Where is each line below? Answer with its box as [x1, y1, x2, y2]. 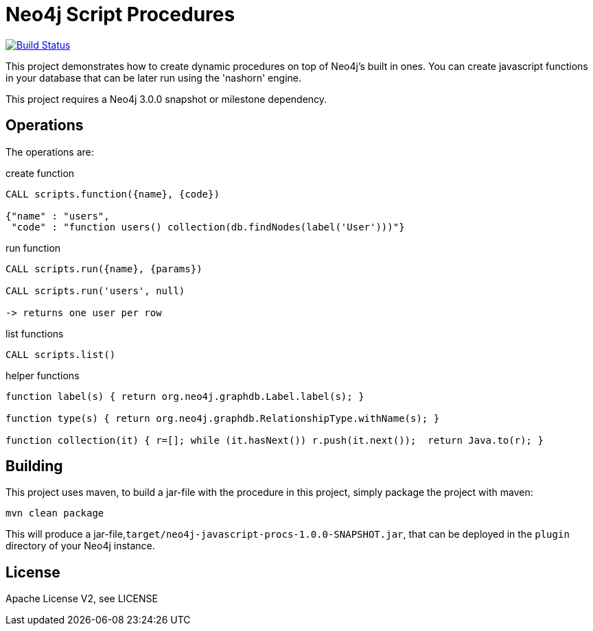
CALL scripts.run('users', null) [5, 285, 185, 296]
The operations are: [5, 145, 94, 158]
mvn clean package [5, 508, 104, 519]
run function [5, 241, 61, 254]
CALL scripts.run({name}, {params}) [5, 263, 202, 274]
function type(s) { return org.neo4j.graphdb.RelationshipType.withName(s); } [5, 412, 440, 424]
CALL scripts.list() [5, 348, 116, 360]
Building [5, 457, 63, 475]
